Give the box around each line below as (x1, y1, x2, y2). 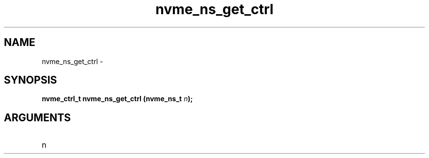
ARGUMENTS (4, 111, 71, 124)
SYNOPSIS (4, 74, 57, 87)
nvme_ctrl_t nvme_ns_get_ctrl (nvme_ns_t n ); (42, 94, 193, 103)
